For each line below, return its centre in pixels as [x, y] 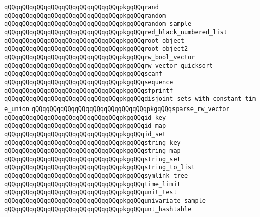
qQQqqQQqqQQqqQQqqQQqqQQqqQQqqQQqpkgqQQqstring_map [92, 151]
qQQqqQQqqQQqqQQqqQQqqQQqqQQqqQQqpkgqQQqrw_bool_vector [100, 57]
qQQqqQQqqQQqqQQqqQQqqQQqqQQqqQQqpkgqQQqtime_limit [92, 184]
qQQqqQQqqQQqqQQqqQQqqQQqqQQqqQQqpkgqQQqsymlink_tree [96, 176]
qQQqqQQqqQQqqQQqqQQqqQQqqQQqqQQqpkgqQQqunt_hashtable [98, 209]
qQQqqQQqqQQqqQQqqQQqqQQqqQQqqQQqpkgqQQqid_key [85, 117]
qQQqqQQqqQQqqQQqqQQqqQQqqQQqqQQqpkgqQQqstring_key [92, 142]
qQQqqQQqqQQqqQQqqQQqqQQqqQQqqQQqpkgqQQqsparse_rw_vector [131, 109]
